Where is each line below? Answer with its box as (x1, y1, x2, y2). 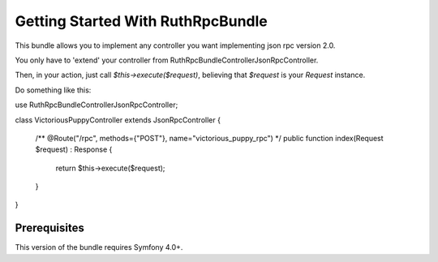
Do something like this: (15, 85, 92, 95)
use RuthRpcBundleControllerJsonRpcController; (15, 100, 178, 110)
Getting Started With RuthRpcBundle (15, 12, 268, 30)
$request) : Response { (35, 144, 113, 154)
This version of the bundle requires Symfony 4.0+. (15, 243, 183, 252)
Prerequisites (15, 221, 84, 235)
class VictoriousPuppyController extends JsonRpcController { (15, 114, 221, 125)
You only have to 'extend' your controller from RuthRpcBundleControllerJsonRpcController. (15, 55, 319, 65)
